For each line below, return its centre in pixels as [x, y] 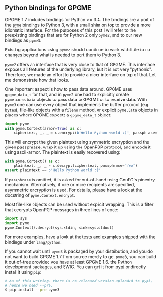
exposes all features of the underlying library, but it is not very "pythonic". [79, 69]
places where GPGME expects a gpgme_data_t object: [58, 115]
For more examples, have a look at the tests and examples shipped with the [80, 237]
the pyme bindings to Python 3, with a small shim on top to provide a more [78, 25]
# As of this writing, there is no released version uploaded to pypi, [79, 281]
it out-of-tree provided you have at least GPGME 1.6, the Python [69, 262]
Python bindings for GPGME [48, 8]
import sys [16, 219]
